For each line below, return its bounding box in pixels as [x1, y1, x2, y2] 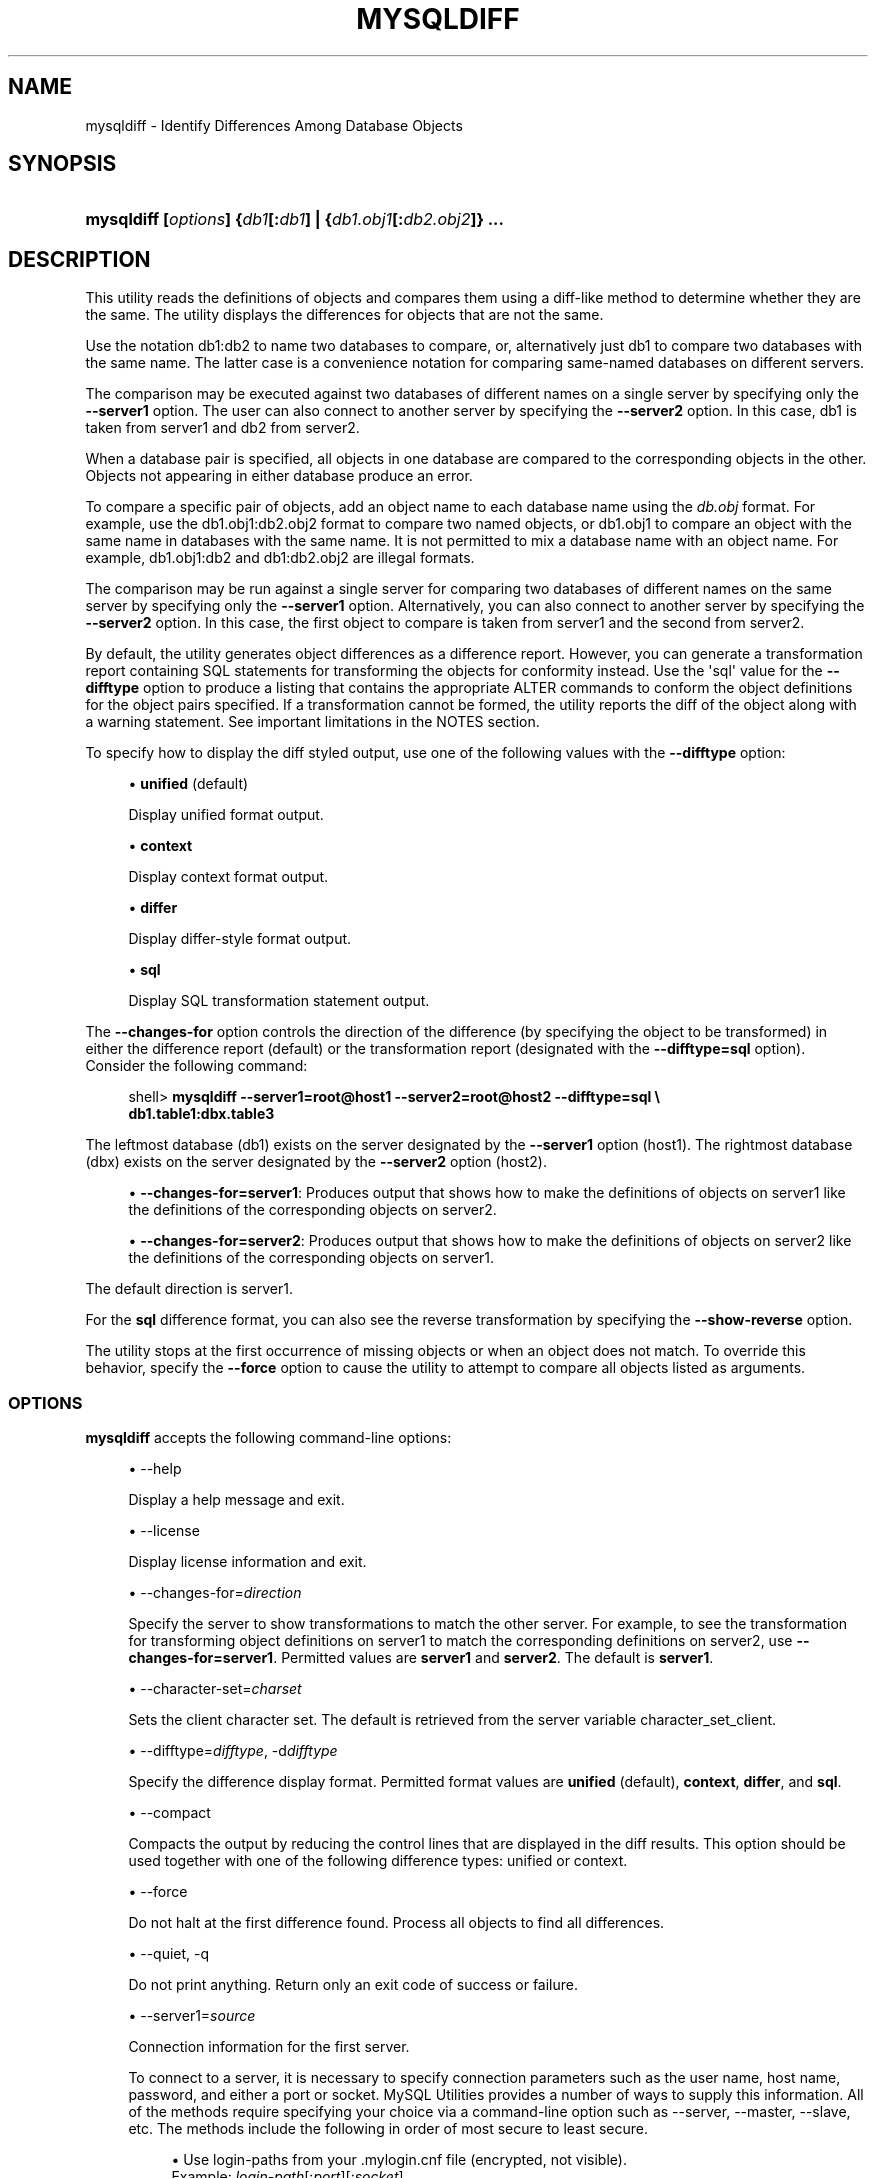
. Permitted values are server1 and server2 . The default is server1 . [273, 1649, 714, 1667]
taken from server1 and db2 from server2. [85, 419, 360, 437]
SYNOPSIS [8, 151, 117, 177]
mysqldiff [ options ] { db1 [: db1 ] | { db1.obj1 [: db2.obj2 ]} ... [85, 209, 504, 230]
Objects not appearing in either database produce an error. [85, 467, 473, 485]
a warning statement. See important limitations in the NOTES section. [85, 713, 540, 731]
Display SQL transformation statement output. [128, 992, 430, 1010]
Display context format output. [128, 868, 329, 886]
